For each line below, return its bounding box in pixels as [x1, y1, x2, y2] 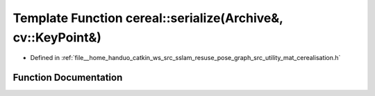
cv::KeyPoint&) [12, 30, 102, 45]
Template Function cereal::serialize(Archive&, [12, 10, 283, 26]
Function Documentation [12, 72, 123, 84]
